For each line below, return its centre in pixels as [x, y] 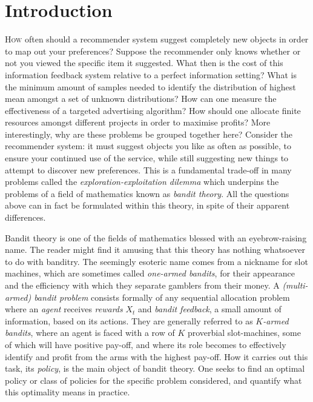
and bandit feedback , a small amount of [210, 309]
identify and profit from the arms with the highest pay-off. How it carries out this [156, 356]
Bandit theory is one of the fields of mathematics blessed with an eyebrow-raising [156, 237]
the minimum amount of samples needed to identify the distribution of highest [150, 86]
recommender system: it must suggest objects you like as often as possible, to [148, 146]
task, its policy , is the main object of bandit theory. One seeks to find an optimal [155, 368]
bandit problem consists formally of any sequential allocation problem [162, 297]
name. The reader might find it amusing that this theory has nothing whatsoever [155, 250]
